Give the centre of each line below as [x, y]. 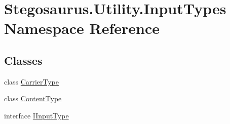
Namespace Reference [82, 28]
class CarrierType [31, 81]
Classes [23, 60]
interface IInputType [36, 115]
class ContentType [33, 98]
